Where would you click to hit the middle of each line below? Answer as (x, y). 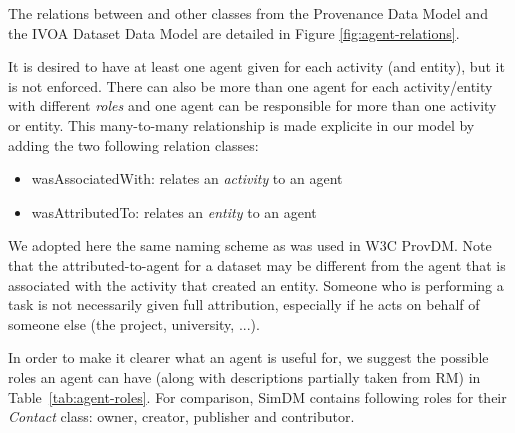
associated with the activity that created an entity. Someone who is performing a (256, 284)
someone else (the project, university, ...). (134, 323)
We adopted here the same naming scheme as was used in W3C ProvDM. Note (250, 245)
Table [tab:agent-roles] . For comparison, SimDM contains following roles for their (257, 396)
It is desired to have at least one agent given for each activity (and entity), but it (256, 66)
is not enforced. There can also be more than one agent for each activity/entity (250, 85)
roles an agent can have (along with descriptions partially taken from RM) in (244, 376)
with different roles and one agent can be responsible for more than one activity (252, 105)
